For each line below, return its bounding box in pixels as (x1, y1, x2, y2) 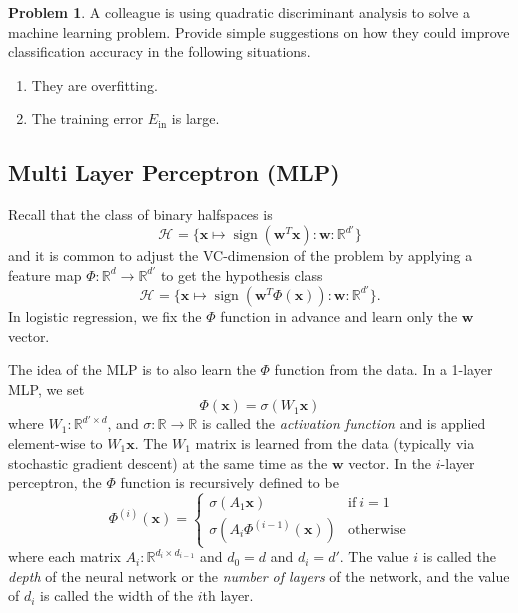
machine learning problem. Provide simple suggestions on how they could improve (8, 21, 510, 42)
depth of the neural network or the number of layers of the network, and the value (8, 565, 510, 586)
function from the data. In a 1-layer (274, 359, 493, 380)
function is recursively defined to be (120, 472, 339, 493)
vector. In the (348, 452, 432, 473)
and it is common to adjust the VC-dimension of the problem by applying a (8, 245, 473, 266)
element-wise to (8, 432, 103, 453)
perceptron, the (8, 472, 102, 493)
